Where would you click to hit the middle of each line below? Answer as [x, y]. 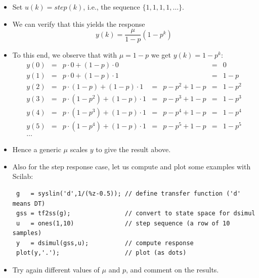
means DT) [29, 203]
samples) [27, 233]
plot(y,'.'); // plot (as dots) [101, 253]
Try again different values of [56, 270]
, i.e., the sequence [112, 7]
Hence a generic [37, 149]
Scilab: [23, 176]
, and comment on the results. [172, 270]
